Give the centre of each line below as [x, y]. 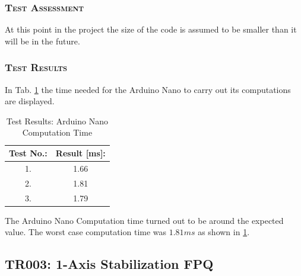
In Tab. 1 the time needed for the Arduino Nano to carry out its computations [148, 89]
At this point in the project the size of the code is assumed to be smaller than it [151, 29]
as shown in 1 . [224, 232]
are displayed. [30, 101]
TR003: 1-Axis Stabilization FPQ [109, 264]
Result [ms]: [80, 153]
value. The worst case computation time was [86, 232]
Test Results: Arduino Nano [57, 121]
